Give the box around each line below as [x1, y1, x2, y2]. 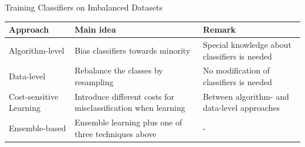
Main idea [74, 23, 116, 36]
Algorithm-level [9, 44, 65, 56]
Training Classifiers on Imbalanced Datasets [5, 1, 162, 13]
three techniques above [74, 127, 157, 139]
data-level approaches [202, 101, 280, 114]
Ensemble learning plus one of [74, 116, 182, 128]
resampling [74, 75, 114, 87]
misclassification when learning [74, 101, 185, 114]
